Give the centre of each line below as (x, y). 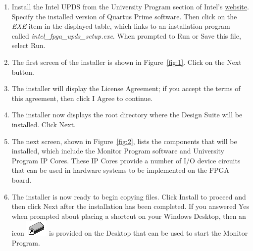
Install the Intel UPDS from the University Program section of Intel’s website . (130, 6)
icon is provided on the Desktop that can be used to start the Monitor (130, 233)
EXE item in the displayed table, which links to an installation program (121, 26)
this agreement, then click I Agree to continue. (82, 98)
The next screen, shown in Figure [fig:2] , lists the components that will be (124, 141)
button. (23, 72)
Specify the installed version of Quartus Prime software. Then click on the (124, 16)
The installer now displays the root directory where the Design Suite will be (127, 115)
